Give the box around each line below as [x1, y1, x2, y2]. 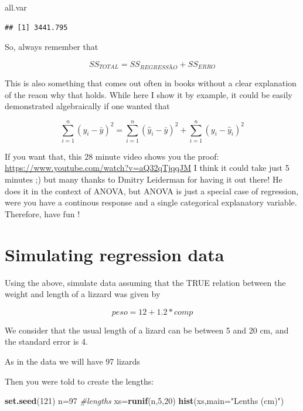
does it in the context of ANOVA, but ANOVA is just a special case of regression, [5, 184, 299, 197]
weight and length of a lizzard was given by [5, 288, 161, 300]
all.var [5, 1, 27, 13]
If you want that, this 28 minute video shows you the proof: [5, 150, 219, 162]
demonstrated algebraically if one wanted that [5, 100, 170, 112]
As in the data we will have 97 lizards [5, 355, 140, 367]
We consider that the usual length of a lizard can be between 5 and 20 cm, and [5, 324, 289, 336]
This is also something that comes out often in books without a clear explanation [5, 76, 297, 89]
